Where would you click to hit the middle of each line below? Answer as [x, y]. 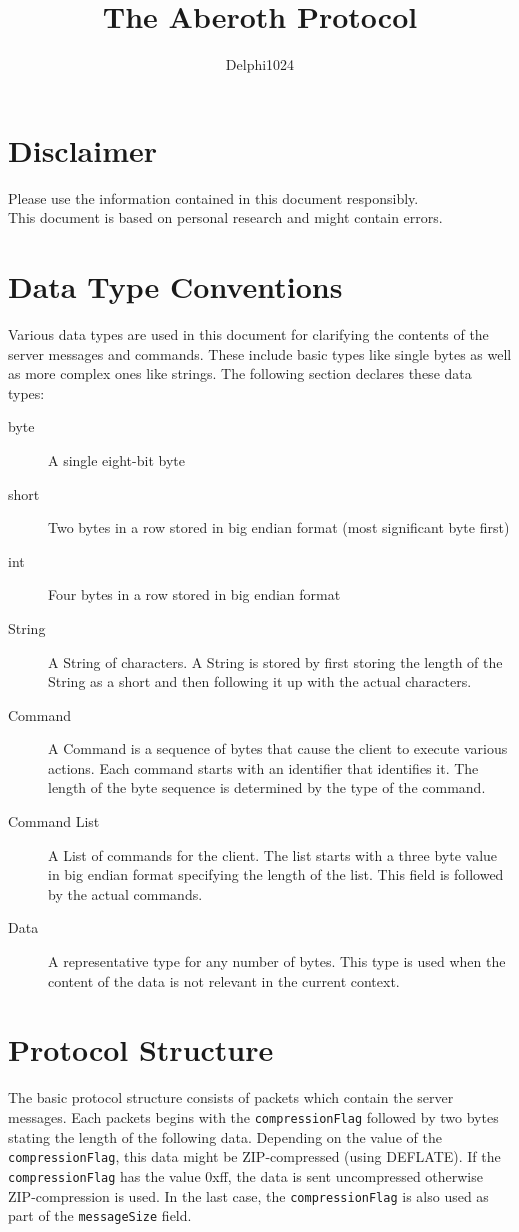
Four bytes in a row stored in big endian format [194, 594]
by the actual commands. [125, 893]
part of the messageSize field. [100, 1215]
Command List [54, 821]
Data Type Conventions [175, 286]
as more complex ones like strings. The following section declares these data [240, 373]
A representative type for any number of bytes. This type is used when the [277, 961]
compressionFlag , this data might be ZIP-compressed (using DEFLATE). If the [254, 1156]
